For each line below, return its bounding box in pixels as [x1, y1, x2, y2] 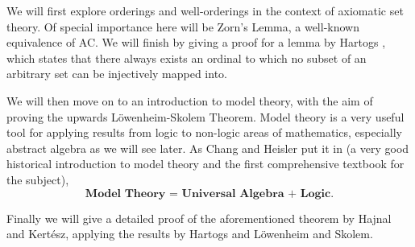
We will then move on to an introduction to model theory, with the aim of [6, 92, 373, 109]
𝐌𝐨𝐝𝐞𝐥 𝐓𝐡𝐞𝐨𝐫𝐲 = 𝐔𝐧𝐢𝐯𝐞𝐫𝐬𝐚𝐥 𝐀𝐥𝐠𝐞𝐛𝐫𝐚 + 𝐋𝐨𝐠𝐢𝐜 [85, 187, 331, 200]
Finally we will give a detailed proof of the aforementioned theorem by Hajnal [6, 209, 392, 226]
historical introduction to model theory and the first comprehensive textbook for [6, 155, 405, 172]
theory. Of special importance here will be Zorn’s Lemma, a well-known [6, 18, 359, 35]
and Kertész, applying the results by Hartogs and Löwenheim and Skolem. [6, 225, 373, 242]
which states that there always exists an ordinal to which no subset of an [6, 49, 367, 66]
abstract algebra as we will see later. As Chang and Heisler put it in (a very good [6, 139, 409, 156]
